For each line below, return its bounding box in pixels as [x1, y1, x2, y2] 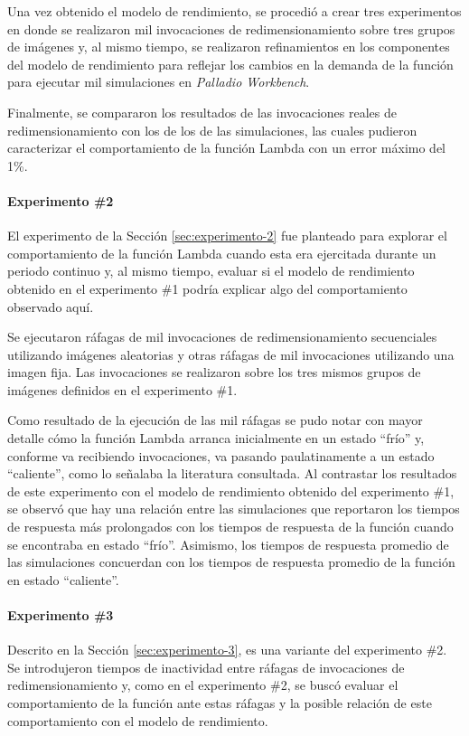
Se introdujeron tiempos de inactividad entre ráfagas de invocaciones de [7, 657, 405, 676]
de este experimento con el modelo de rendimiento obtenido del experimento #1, [7, 481, 455, 500]
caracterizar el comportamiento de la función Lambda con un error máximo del [7, 138, 446, 157]
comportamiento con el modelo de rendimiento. [7, 711, 268, 730]
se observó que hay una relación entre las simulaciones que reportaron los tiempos [7, 499, 460, 518]
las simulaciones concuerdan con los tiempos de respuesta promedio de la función [7, 552, 455, 571]
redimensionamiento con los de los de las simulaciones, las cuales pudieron [7, 120, 417, 139]
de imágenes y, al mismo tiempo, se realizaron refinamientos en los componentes [7, 37, 450, 56]
